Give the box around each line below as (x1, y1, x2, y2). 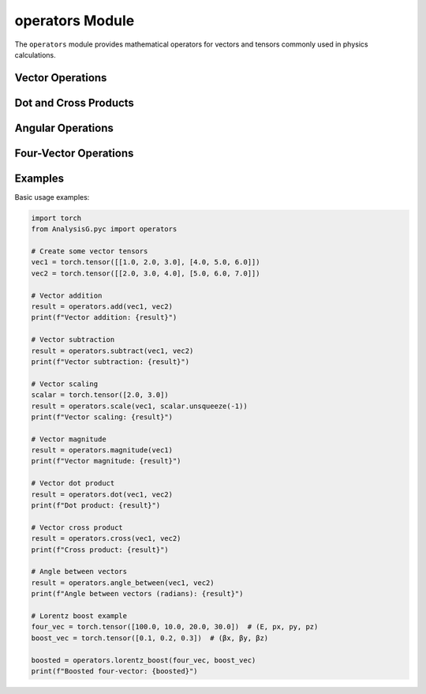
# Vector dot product (31, 478, 115, 488)
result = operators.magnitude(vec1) (31, 446, 174, 455)
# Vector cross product (31, 523, 124, 532)
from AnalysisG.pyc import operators (31, 225, 177, 234)
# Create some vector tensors (31, 247, 148, 256)
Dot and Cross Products (14, 96, 134, 110)
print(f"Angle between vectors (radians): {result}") (31, 589, 244, 598)
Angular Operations (14, 121, 114, 134)
